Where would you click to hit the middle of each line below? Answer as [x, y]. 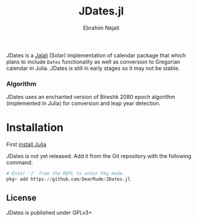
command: [20, 163]
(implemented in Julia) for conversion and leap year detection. [83, 103]
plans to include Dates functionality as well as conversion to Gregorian [93, 62]
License [21, 198]
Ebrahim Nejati [101, 28]
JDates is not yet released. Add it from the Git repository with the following [99, 156]
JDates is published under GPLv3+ [49, 212]
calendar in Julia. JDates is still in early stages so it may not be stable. [93, 68]
